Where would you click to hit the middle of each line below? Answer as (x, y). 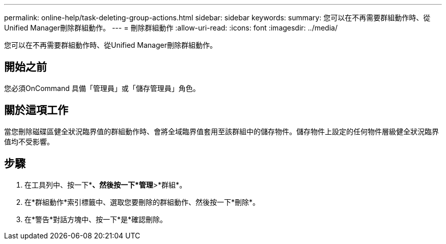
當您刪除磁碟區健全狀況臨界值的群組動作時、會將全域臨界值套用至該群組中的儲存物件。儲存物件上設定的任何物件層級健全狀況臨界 (221, 131)
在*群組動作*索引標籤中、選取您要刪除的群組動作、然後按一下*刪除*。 (142, 202)
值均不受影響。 (29, 141)
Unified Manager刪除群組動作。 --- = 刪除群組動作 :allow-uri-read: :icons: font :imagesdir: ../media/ (171, 28)
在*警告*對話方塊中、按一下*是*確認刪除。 (96, 219)
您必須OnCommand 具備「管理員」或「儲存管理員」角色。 (102, 88)
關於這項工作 (36, 110)
